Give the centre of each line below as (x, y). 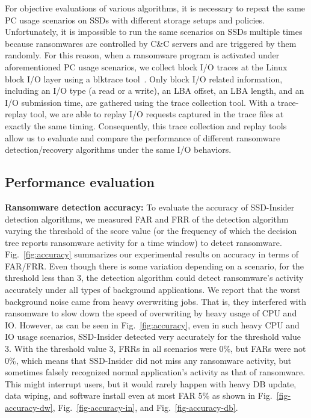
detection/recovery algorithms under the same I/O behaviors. (118, 149)
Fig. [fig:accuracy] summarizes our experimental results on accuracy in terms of (152, 254)
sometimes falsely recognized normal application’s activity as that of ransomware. (155, 372)
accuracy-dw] (29, 407)
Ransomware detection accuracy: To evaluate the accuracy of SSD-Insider (150, 207)
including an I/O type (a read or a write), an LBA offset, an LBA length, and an (155, 91)
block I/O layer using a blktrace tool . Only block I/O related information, (144, 78)
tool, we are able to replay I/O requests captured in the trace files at (157, 114)
